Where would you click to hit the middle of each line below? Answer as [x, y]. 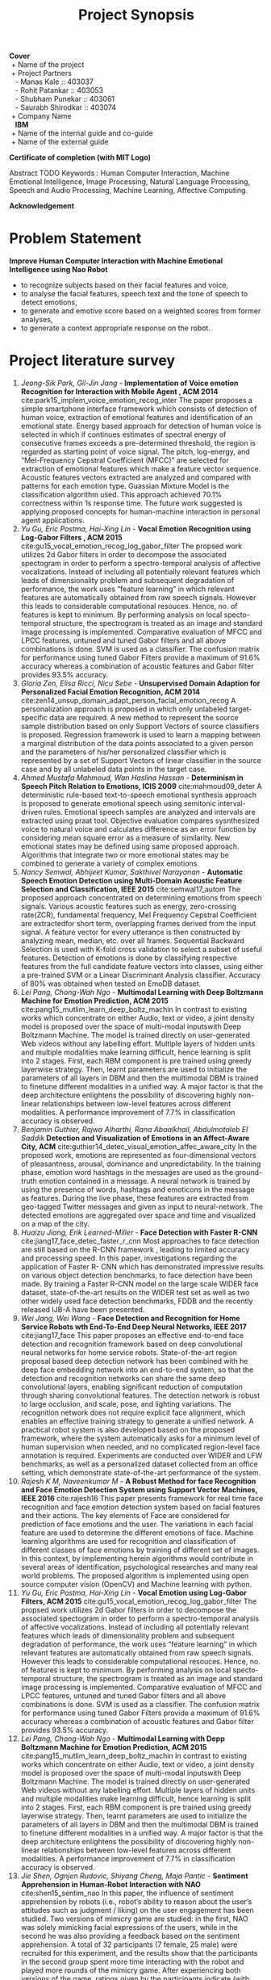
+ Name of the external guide [60, 142]
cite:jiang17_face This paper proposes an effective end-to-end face [132, 1336]
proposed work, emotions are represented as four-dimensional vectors [138, 1156]
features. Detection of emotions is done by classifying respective [129, 958]
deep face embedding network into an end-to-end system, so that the [137, 1370]
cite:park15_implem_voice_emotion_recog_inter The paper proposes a [137, 401]
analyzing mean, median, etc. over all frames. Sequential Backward [132, 941]
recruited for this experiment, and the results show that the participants [139, 1953]
